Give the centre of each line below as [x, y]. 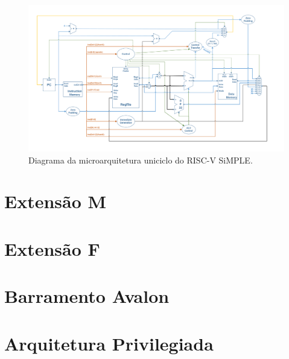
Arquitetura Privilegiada [109, 343]
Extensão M [56, 201]
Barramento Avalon [87, 296]
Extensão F [52, 248]
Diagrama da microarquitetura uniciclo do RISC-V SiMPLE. [141, 160]
